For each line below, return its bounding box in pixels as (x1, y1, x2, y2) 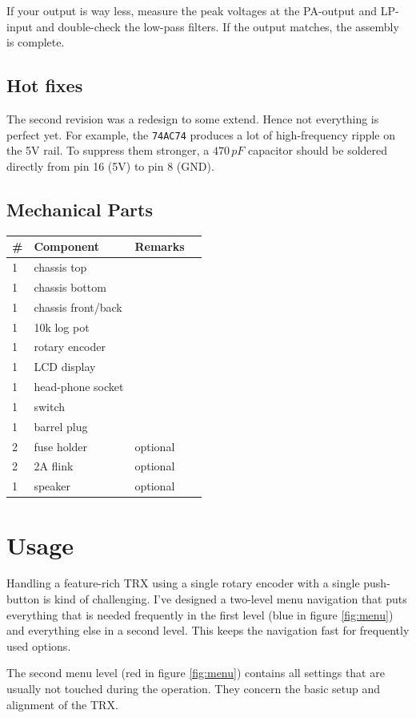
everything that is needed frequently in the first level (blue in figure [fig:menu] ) (6, 606, 394, 623)
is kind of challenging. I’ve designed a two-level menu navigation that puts (42, 591, 407, 607)
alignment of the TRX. (6, 696, 118, 712)
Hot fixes (6, 73, 83, 98)
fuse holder (34, 438, 88, 454)
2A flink (34, 458, 74, 474)
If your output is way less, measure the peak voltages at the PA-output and (6, 2, 378, 18)
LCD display (34, 358, 96, 375)
